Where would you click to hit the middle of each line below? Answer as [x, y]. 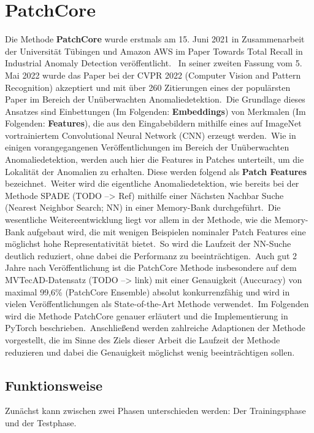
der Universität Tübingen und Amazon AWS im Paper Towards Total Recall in [154, 51]
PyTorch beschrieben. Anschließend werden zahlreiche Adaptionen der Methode [155, 328]
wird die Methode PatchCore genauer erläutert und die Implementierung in [147, 315]
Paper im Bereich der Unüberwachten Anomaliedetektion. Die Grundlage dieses [155, 99]
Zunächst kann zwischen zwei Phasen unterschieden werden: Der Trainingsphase [155, 411]
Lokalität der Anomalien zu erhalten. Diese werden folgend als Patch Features [156, 171]
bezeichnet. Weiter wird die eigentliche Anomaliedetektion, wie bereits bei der [152, 183]
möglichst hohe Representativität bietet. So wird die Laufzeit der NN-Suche [148, 244]
